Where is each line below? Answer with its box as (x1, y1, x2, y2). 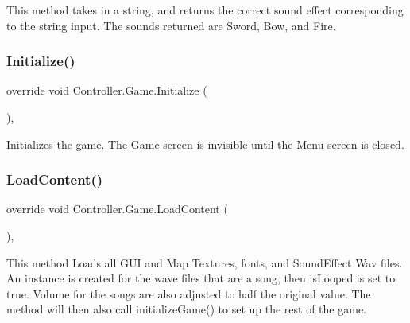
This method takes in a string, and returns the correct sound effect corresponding (6, 2, 404, 18)
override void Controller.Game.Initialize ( (6, 82, 207, 99)
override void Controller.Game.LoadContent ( (6, 200, 228, 217)
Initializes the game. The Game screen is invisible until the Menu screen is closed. (6, 135, 404, 152)
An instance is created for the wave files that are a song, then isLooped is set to (6, 270, 396, 286)
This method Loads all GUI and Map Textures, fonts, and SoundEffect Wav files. (6, 254, 403, 270)
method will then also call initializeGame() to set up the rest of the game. (6, 301, 366, 317)
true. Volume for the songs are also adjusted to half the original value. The (6, 285, 371, 302)
